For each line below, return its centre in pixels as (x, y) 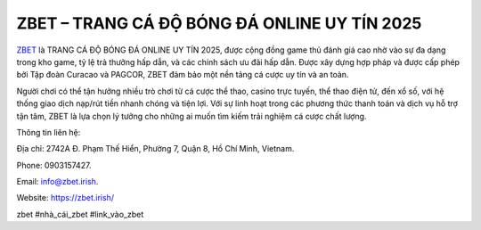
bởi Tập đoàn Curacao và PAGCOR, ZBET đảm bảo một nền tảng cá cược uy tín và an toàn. (183, 75)
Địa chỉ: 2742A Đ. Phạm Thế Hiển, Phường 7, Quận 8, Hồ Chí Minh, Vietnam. (155, 149)
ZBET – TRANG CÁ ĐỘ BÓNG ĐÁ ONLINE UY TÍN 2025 (219, 23)
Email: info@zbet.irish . (57, 182)
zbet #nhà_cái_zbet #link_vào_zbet (80, 214)
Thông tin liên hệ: (49, 132)
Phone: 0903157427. (54, 165)
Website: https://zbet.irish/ (65, 198)
